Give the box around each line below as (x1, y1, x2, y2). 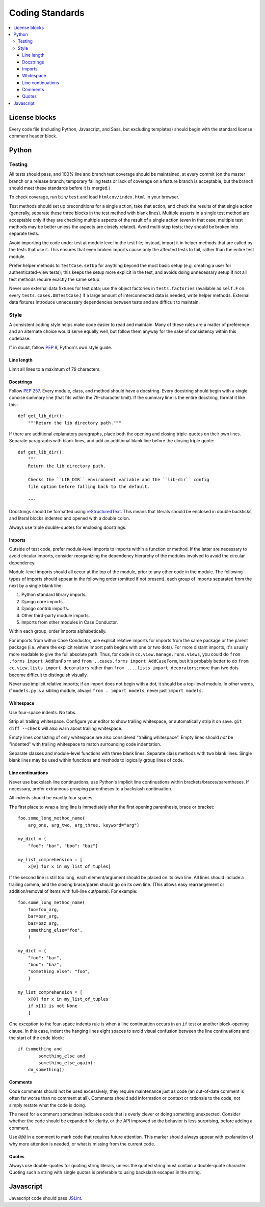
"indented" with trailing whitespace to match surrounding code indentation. (9, 741, 161, 747)
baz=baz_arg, (27, 920, 59, 926)
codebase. (9, 335, 31, 341)
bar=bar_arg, (27, 913, 59, 919)
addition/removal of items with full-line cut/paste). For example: (9, 888, 137, 894)
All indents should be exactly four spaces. (9, 795, 94, 801)
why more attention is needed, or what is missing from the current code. (9, 1141, 156, 1147)
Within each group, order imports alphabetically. (9, 628, 106, 634)
